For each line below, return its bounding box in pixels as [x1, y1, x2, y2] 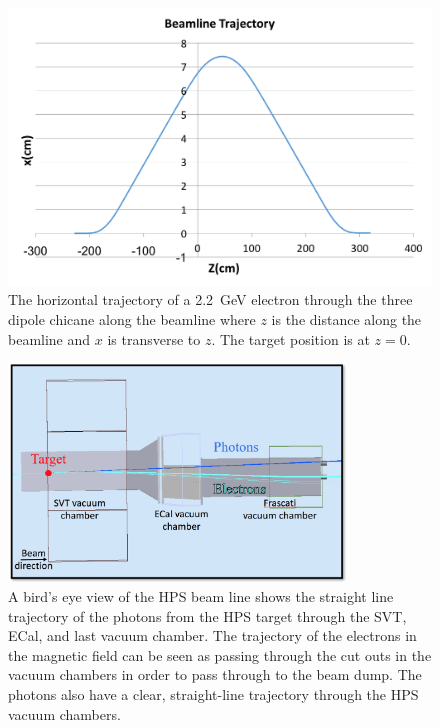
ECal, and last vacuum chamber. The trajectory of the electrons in [8, 625, 417, 646]
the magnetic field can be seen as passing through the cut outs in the [8, 644, 432, 665]
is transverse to [107, 328, 201, 349]
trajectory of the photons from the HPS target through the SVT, [8, 605, 407, 626]
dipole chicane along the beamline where [8, 309, 256, 330]
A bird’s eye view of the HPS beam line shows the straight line [8, 585, 394, 606]
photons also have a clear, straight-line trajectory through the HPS [8, 683, 419, 704]
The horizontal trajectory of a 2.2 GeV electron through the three [8, 289, 413, 310]
